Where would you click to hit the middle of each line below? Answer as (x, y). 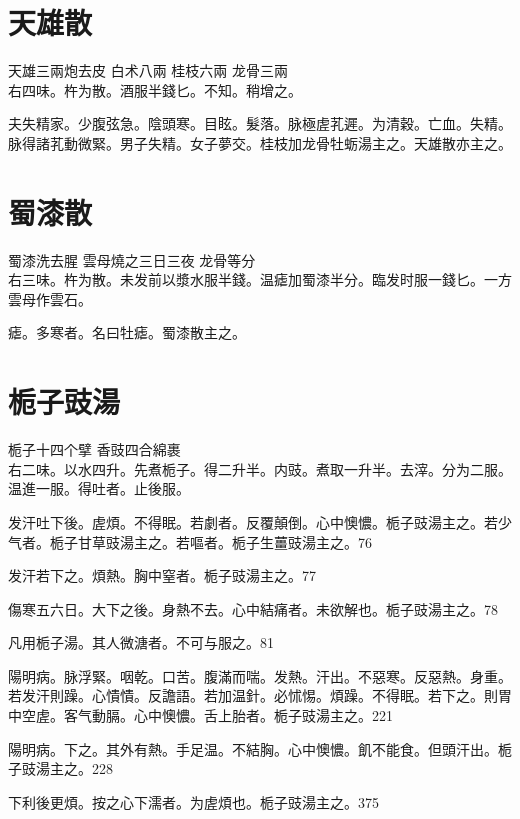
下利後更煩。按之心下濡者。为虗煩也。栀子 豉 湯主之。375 (193, 801)
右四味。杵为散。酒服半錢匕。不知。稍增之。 (155, 89)
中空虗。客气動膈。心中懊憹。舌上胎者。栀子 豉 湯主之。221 (200, 715)
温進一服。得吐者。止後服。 (99, 488)
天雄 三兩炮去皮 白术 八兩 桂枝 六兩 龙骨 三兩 (148, 70)
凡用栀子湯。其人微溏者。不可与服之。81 (141, 642)
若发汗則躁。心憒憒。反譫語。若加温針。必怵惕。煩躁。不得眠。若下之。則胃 (260, 695)
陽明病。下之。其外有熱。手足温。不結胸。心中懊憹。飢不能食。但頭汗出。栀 (260, 748)
